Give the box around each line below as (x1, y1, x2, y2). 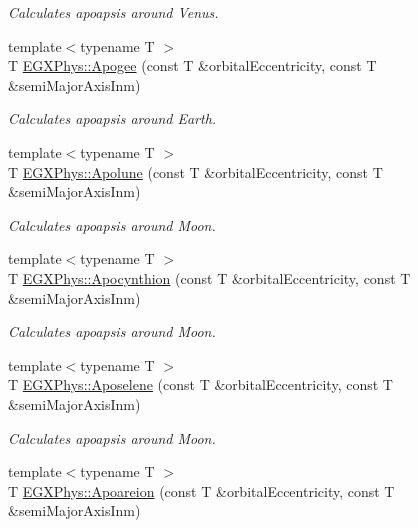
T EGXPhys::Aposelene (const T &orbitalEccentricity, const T (8, 374, 393, 395)
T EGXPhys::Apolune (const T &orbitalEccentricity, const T (8, 161, 383, 182)
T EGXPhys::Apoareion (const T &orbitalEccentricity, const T (8, 480, 395, 501)
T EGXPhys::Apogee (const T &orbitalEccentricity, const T (8, 55, 377, 76)
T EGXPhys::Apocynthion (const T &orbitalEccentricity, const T (8, 267, 411, 288)
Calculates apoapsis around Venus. (8, 2, 219, 22)
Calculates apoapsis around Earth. (8, 108, 217, 129)
